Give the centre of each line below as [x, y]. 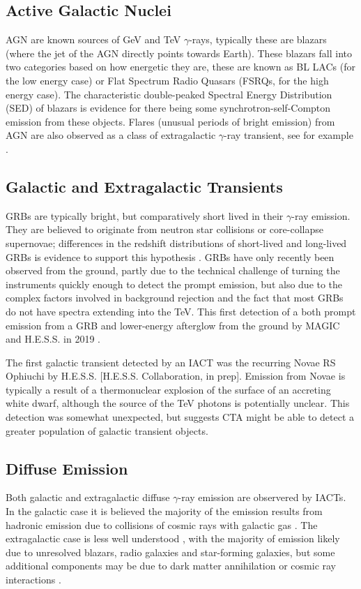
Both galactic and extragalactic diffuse [88, 497]
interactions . [33, 580]
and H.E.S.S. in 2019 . [53, 339]
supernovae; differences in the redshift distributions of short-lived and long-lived [176, 243]
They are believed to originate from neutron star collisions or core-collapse [164, 229]
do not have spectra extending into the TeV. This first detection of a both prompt [181, 311]
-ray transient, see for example [289, 135]
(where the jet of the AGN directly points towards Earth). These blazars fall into [179, 53]
